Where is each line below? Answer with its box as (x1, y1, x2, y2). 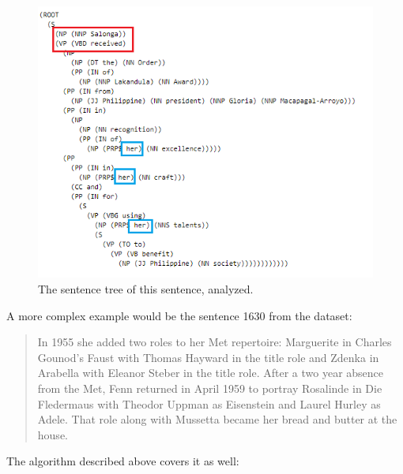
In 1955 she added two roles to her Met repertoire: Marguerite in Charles (37, 334, 392, 350)
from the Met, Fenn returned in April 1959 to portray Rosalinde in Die (37, 379, 382, 396)
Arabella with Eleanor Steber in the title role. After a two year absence (37, 364, 384, 381)
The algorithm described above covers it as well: (6, 453, 239, 469)
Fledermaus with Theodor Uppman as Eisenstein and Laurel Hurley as (37, 395, 381, 412)
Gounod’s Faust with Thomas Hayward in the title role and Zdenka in (37, 349, 379, 365)
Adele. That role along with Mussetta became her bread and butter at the (37, 411, 397, 427)
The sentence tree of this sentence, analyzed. (38, 280, 254, 297)
